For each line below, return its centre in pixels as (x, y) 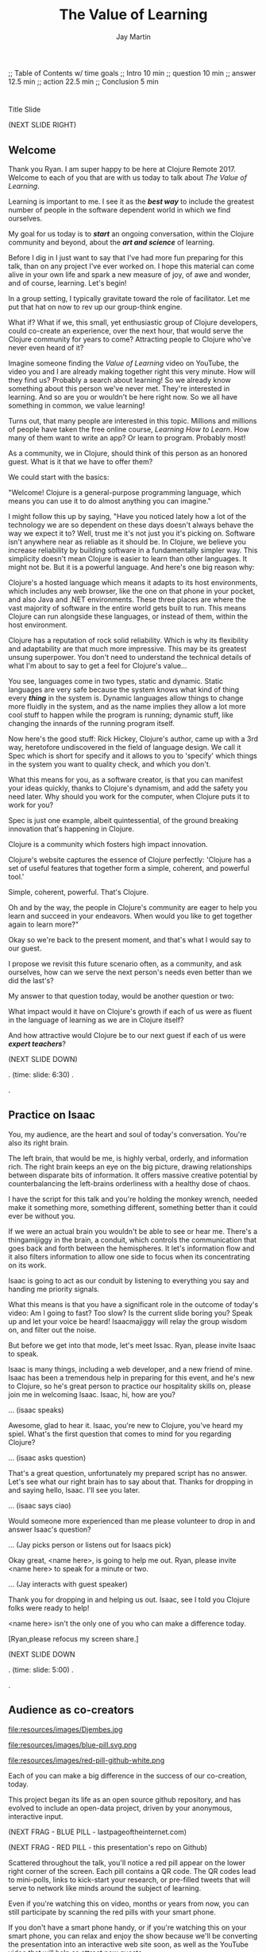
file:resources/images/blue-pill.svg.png (73, 1744)
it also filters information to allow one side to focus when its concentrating (129, 1256)
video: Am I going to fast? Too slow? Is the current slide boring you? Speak (130, 1313)
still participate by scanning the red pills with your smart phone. (112, 1911)
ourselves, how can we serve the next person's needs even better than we (130, 972)
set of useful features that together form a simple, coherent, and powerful (129, 868)
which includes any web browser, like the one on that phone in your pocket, (132, 591)
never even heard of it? (46, 347)
